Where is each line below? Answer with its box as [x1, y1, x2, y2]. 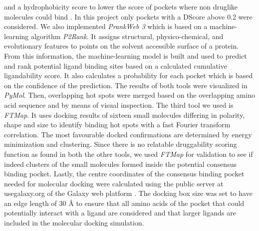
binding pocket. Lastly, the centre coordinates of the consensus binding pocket [4, 168, 244, 179]
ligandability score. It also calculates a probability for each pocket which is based [4, 70, 253, 81]
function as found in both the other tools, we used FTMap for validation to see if [4, 148, 253, 159]
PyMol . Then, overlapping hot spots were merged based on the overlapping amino [4, 90, 255, 100]
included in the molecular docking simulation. [4, 217, 144, 228]
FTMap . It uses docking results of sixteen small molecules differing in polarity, [4, 109, 245, 120]
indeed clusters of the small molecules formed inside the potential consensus [4, 158, 237, 169]
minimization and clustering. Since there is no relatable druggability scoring [4, 139, 237, 149]
